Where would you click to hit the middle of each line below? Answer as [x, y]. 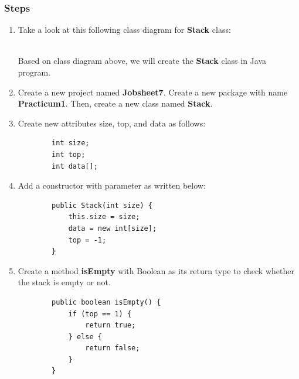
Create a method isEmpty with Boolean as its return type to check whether [156, 270]
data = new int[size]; [113, 228]
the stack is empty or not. [64, 282]
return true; [111, 325]
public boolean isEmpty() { [106, 302]
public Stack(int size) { [102, 205]
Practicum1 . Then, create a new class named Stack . [115, 103]
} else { [85, 337]
